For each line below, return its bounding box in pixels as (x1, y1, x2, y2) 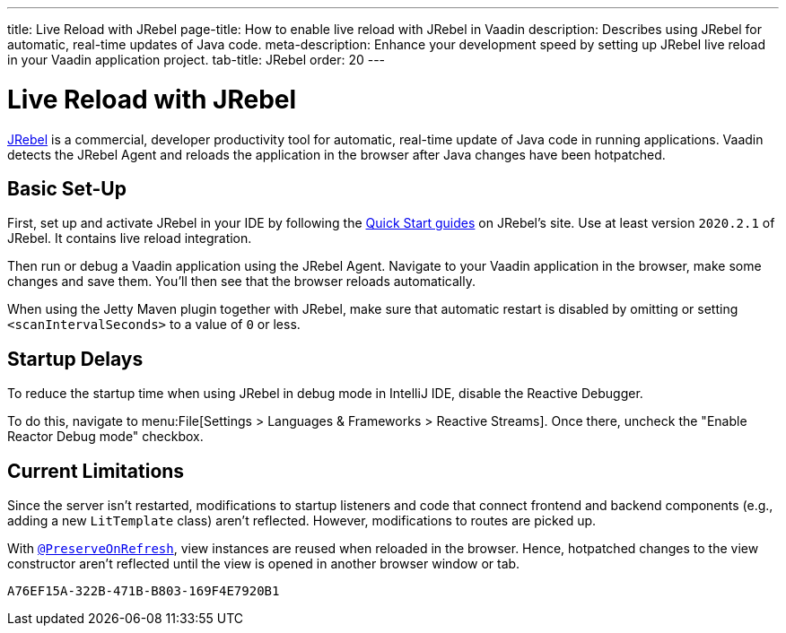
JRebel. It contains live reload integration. (7, 230, 252, 247)
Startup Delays (7, 347, 144, 370)
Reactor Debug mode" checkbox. (7, 429, 204, 445)
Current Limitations (7, 459, 185, 482)
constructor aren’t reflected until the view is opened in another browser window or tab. (7, 556, 520, 572)
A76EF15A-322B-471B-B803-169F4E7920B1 (7, 584, 280, 599)
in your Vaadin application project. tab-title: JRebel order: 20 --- (7, 52, 386, 67)
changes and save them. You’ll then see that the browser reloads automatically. (7, 273, 476, 290)
